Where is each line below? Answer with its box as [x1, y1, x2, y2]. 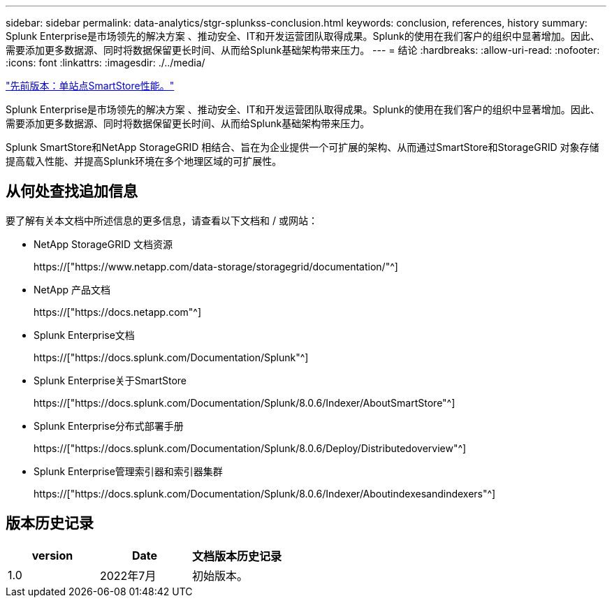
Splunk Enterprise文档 [34, 328, 135, 341]
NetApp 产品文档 [34, 283, 111, 296]
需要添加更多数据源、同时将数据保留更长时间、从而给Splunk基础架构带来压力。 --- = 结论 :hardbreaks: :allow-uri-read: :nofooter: [6, 44, 600, 56]
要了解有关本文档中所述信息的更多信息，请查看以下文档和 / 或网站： [6, 214, 318, 226]
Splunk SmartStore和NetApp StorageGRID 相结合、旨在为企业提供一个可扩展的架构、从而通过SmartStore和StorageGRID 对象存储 [6, 141, 599, 153]
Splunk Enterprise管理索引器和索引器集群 [34, 465, 223, 477]
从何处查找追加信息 [6, 182, 138, 201]
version [31, 548, 73, 562]
